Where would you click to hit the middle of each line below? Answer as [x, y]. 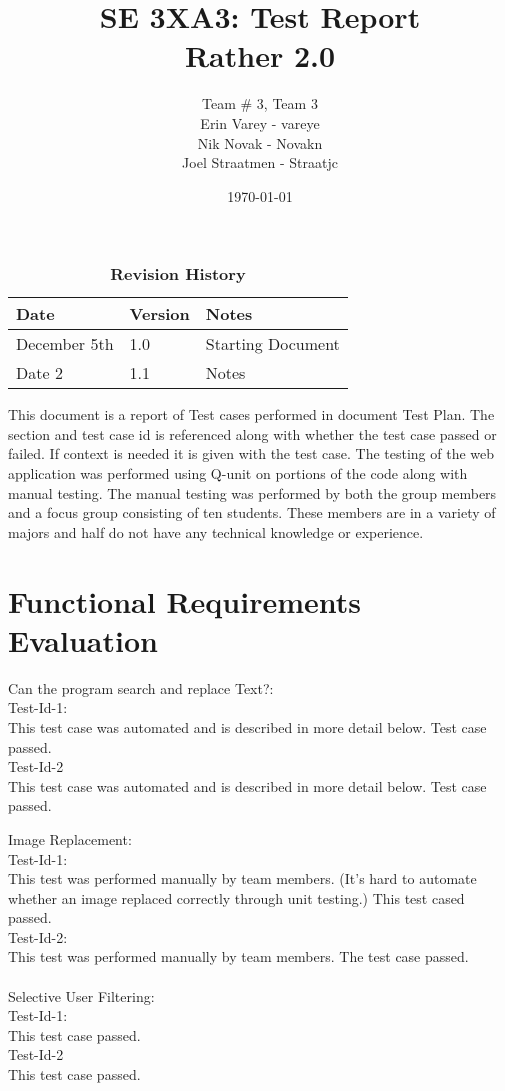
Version [159, 314]
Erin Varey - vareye [260, 122]
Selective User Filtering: [81, 995]
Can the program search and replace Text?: [141, 687]
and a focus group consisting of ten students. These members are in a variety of [252, 512]
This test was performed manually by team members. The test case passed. [238, 956]
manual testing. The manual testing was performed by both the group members [252, 492]
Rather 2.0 [260, 55]
